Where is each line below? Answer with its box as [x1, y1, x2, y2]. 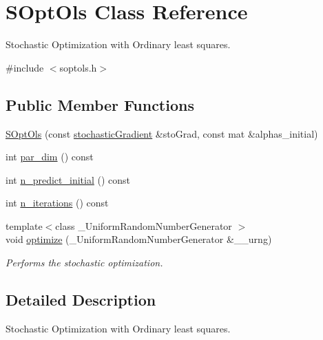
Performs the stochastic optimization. [6, 255, 163, 270]
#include [6, 60, 44, 74]
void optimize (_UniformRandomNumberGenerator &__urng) [6, 232, 272, 246]
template [6, 218, 43, 233]
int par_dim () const [6, 149, 94, 164]
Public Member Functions [6, 94, 194, 115]
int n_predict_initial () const [6, 172, 131, 187]
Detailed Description [6, 289, 156, 310]
